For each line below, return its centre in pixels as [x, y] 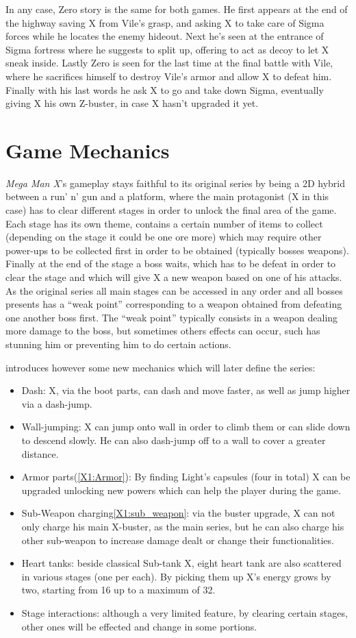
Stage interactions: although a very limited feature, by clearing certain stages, [185, 612]
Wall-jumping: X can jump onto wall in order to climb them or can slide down [186, 427]
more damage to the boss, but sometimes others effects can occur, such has [163, 331]
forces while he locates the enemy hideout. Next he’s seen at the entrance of [165, 36]
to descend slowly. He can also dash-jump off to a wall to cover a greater [174, 440]
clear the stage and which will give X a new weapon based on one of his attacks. [174, 277]
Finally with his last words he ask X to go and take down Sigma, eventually [165, 89]
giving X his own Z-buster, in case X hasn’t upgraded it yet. [132, 103]
